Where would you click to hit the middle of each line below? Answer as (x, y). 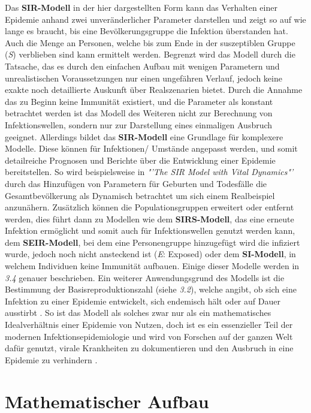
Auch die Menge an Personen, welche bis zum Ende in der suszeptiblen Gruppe (150, 42)
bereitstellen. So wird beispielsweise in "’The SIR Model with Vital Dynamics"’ (149, 172)
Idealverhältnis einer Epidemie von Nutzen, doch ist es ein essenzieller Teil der (149, 325)
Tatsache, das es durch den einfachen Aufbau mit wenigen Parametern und (142, 66)
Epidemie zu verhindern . (51, 359)
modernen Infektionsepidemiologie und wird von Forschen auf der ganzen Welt (149, 336)
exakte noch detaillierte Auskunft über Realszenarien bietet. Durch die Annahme (154, 90)
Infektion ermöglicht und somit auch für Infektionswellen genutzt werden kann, (150, 230)
